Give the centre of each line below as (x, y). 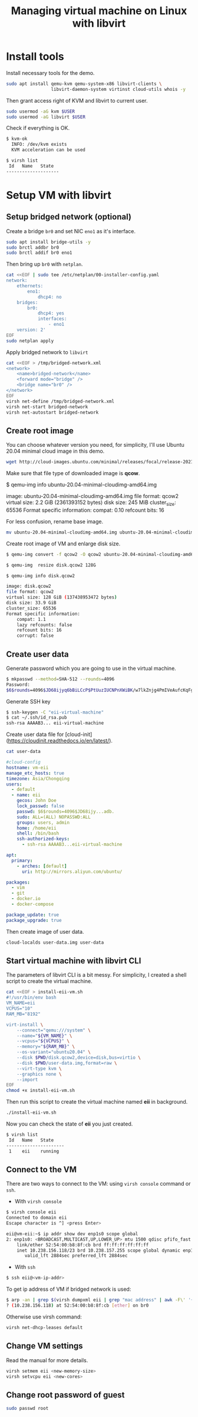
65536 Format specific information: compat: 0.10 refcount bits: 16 (85, 510)
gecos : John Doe (37, 801)
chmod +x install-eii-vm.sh (41, 1091)
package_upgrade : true (34, 920)
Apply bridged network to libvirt (47, 352)
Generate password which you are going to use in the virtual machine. (91, 668)
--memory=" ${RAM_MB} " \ (46, 1047)
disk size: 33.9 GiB (32, 603)
